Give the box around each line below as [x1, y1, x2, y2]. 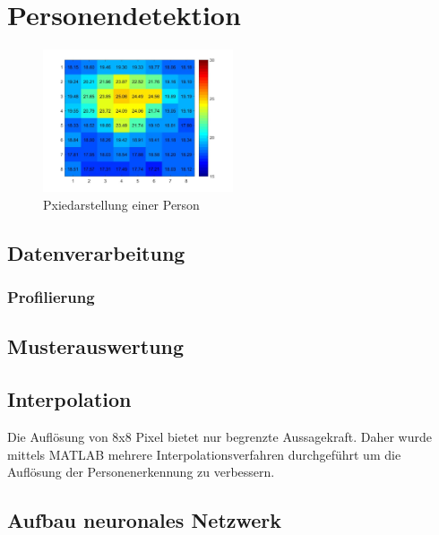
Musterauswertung [7, 332, 185, 360]
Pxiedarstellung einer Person [43, 194, 200, 213]
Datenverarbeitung [7, 238, 185, 266]
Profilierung [7, 286, 95, 308]
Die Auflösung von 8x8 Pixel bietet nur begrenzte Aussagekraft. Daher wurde [7, 427, 432, 445]
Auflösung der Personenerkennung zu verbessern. [7, 462, 275, 481]
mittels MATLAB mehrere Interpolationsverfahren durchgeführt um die [7, 444, 401, 463]
